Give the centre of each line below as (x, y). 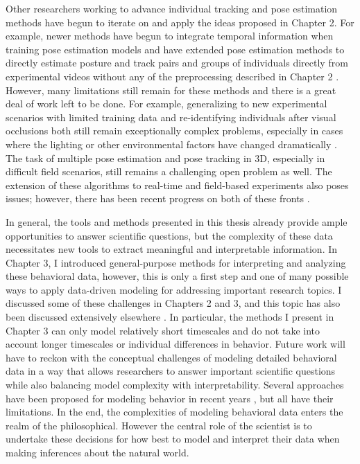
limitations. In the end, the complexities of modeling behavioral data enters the (174, 412)
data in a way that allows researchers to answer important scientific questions (171, 371)
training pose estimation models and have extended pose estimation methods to (175, 49)
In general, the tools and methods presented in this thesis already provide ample (177, 221)
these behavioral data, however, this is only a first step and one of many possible (177, 276)
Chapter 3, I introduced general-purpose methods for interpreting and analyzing (176, 262)
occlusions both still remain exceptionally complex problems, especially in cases (174, 131)
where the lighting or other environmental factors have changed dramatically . (171, 144)
